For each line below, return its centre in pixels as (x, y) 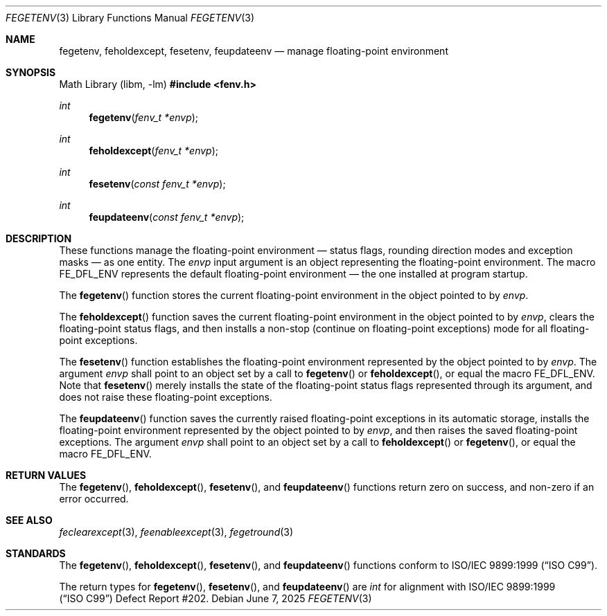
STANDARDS (36, 553)
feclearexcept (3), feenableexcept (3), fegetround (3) (176, 532)
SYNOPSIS (31, 72)
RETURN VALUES (46, 475)
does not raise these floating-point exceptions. (166, 397)
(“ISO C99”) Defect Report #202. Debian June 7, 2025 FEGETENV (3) (215, 598)
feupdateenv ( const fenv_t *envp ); (167, 217)
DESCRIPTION (39, 238)
